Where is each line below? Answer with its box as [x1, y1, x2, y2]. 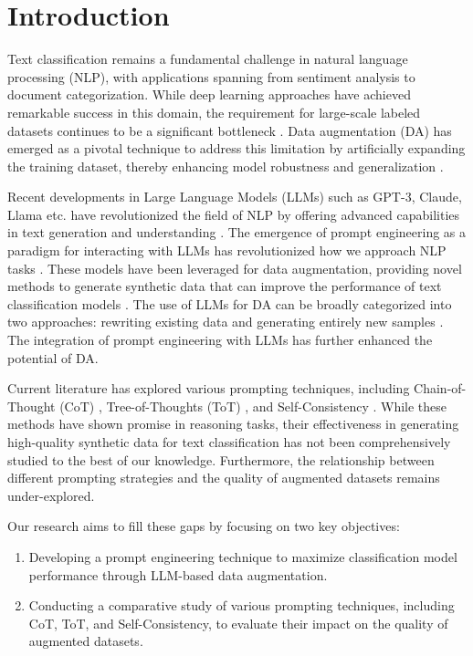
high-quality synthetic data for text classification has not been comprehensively [7, 432, 451, 451]
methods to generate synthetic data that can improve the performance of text [7, 276, 442, 296]
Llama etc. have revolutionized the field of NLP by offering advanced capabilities [7, 204, 460, 224]
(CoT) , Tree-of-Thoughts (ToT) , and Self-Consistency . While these [59, 396, 447, 415]
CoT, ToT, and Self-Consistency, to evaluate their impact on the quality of [28, 613, 448, 632]
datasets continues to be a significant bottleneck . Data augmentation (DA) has [7, 120, 452, 140]
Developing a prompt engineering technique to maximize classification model [28, 547, 457, 566]
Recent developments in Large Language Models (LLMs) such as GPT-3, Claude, [7, 187, 462, 206]
